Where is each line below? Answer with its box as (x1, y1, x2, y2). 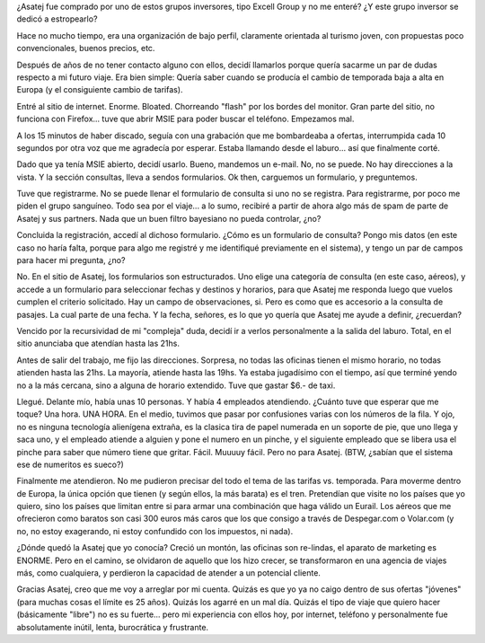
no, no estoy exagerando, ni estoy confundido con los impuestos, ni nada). (16, 525, 294, 536)
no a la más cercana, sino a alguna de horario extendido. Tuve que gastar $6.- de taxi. (16, 380, 336, 391)
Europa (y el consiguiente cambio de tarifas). (16, 84, 183, 95)
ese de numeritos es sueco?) (16, 459, 125, 470)
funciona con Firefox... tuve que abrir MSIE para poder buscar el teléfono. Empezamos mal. (16, 113, 355, 125)
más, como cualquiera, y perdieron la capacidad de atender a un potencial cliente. (16, 568, 321, 578)
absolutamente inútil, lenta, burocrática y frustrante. (16, 621, 209, 632)
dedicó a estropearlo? (16, 13, 98, 24)
